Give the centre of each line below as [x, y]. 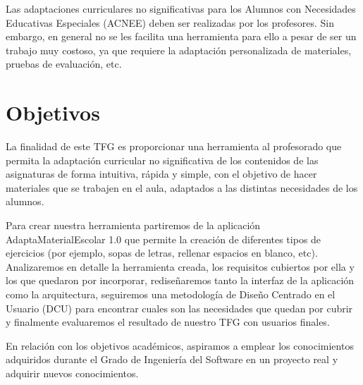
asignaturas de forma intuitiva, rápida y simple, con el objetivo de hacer [161, 174]
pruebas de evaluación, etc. [64, 64]
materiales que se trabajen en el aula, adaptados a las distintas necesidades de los [182, 187]
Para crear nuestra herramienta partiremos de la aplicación [133, 225]
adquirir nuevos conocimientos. [72, 373]
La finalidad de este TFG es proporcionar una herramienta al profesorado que [174, 146]
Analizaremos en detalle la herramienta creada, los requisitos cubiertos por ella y [180, 266]
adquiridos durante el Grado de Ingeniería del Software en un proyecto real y [172, 359]
